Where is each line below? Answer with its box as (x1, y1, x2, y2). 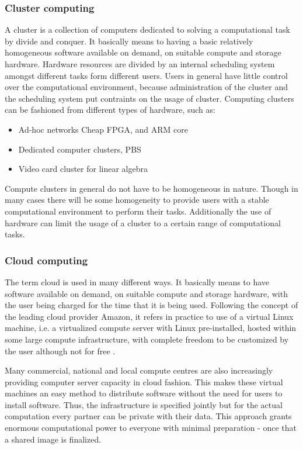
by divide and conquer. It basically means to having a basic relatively (5, 34, 253, 47)
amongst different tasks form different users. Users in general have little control (5, 69, 288, 81)
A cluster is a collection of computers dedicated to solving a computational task (5, 23, 290, 36)
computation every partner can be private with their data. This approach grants (5, 410, 292, 422)
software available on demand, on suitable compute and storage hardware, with (5, 287, 288, 299)
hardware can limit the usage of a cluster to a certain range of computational (5, 216, 281, 229)
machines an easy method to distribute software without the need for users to (5, 387, 283, 399)
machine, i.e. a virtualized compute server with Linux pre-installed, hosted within (5, 322, 297, 334)
